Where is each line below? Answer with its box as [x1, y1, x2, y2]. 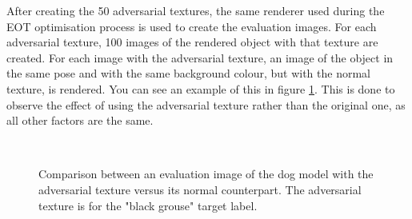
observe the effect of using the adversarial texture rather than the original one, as [6, 96, 406, 113]
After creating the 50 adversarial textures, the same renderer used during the [6, 2, 385, 18]
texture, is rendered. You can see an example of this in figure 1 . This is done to [6, 80, 395, 97]
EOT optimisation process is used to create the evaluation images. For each [6, 18, 377, 34]
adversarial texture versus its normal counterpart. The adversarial [38, 181, 362, 197]
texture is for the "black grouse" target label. [38, 197, 258, 213]
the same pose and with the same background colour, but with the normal [6, 65, 370, 82]
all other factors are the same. [6, 112, 154, 129]
